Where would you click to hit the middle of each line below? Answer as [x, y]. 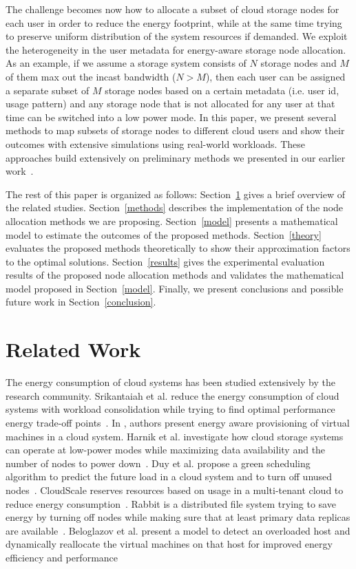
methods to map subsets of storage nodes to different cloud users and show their [175, 130]
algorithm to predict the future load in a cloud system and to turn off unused [169, 476]
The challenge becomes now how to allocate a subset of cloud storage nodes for [172, 9]
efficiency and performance [62, 557]
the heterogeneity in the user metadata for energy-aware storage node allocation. [176, 49]
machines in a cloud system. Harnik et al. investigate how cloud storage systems [175, 436]
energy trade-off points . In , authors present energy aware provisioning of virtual [178, 422]
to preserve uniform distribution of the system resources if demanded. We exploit [177, 36]
